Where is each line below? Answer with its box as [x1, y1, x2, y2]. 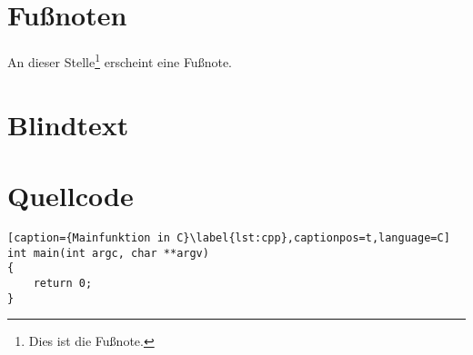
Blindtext [7, 105, 129, 143]
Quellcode [7, 176, 134, 213]
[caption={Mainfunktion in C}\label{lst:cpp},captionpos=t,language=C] [7, 231, 450, 244]
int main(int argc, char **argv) [7, 246, 209, 260]
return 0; [33, 276, 93, 290]
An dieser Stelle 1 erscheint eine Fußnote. [7, 50, 232, 71]
